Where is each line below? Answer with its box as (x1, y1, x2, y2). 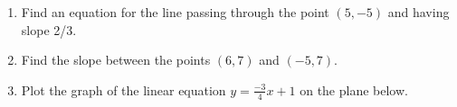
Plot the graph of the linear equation (21, 80, 226, 99)
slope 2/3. (21, 20, 77, 39)
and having (387, 3, 450, 21)
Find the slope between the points (21, 50, 211, 69)
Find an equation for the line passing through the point (21, 3, 329, 21)
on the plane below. (300, 80, 408, 99)
